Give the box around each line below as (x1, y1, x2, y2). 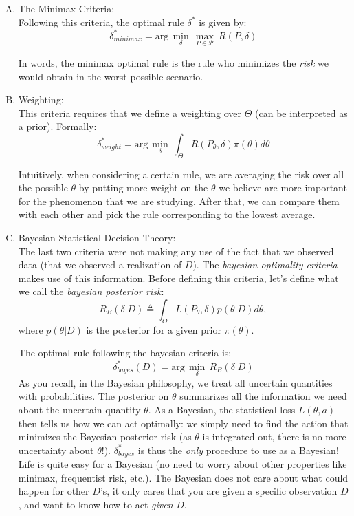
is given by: (199, 14, 247, 29)
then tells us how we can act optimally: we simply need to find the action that (18, 416, 349, 430)
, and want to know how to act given (18, 497, 173, 511)
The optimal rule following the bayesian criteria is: (18, 345, 232, 360)
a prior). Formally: (18, 119, 97, 133)
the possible (18, 180, 68, 195)
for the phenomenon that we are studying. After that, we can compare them (18, 193, 340, 208)
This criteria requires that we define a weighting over (18, 105, 242, 120)
